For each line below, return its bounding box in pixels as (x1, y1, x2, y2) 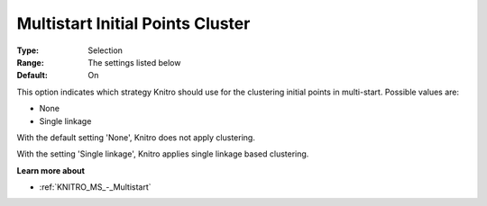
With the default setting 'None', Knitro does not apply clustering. (16, 131, 256, 143)
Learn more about (16, 165, 86, 175)
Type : (16, 45, 40, 56)
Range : (16, 57, 44, 67)
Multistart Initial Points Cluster (16, 13, 251, 33)
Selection (87, 45, 124, 56)
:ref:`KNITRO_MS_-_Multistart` (39, 182, 152, 193)
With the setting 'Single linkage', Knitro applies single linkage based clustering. (16, 148, 309, 159)
